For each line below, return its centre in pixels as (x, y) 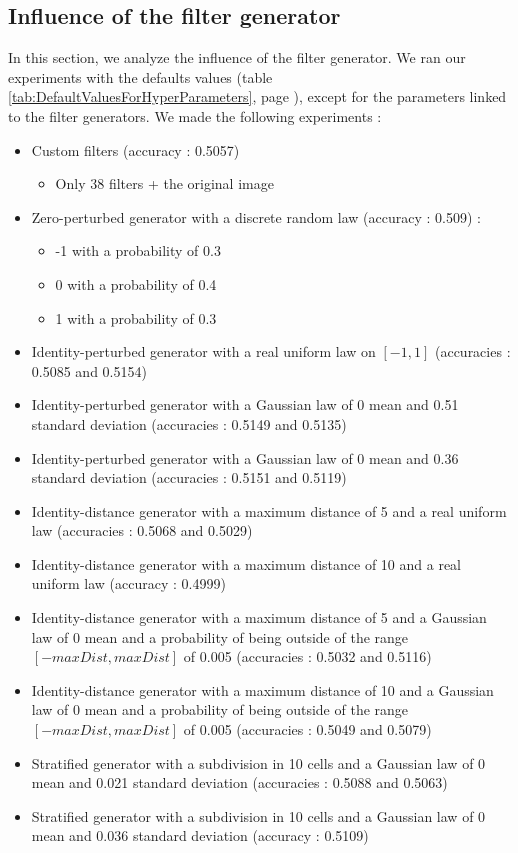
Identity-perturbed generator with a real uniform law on (203, 351)
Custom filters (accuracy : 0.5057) (135, 149)
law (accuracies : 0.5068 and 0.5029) (142, 530)
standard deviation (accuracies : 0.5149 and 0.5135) (189, 423)
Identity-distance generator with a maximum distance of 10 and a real (246, 563)
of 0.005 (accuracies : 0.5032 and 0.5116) (307, 656)
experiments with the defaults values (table (140, 76)
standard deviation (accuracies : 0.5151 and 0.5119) (189, 477)
